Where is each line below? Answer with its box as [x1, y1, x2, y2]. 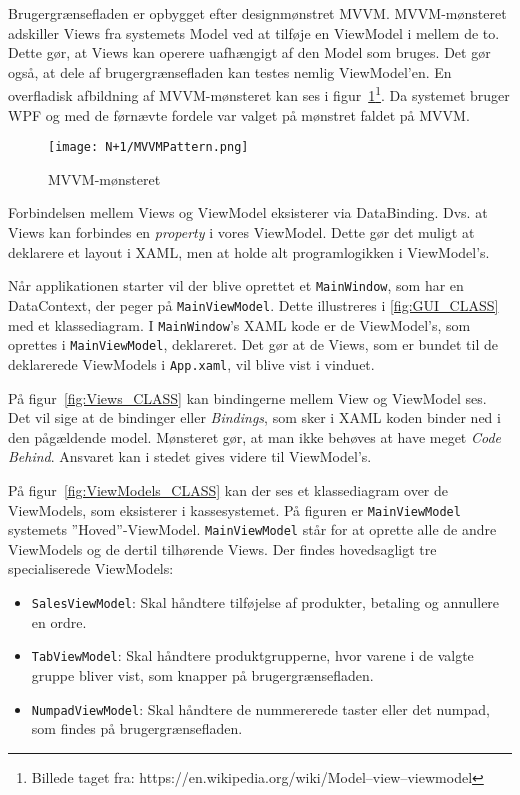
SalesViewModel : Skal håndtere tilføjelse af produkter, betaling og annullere [31, 592, 500, 612]
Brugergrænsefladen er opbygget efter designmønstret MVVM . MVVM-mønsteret [8, 3, 507, 23]
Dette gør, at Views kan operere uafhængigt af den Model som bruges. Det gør [8, 42, 491, 63]
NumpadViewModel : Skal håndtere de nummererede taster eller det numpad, [31, 698, 490, 719]
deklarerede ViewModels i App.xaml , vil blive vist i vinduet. [8, 353, 375, 374]
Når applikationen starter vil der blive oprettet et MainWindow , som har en [8, 275, 464, 296]
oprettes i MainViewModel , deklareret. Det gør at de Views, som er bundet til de [8, 334, 498, 355]
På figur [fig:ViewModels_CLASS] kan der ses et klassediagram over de [8, 479, 449, 500]
